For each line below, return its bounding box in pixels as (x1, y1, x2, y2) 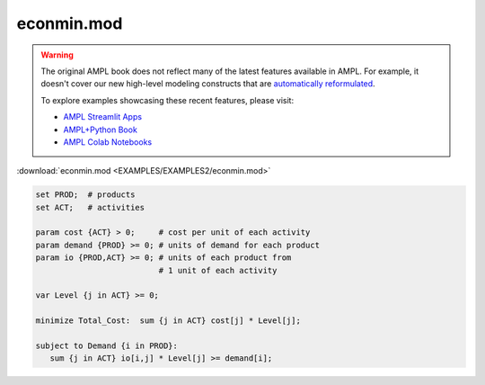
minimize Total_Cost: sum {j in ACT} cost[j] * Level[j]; (35, 316, 301, 326)
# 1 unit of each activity (158, 265, 278, 275)
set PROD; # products (35, 190, 136, 200)
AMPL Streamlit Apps (63, 112, 143, 122)
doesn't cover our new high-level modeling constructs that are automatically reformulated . (40, 78, 376, 89)
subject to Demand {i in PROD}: (35, 340, 179, 351)
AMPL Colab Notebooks (63, 136, 153, 148)
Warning (40, 49, 74, 60)
